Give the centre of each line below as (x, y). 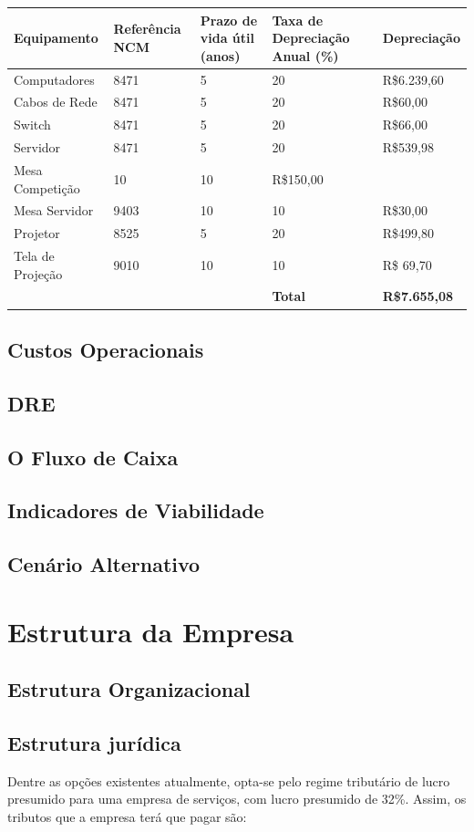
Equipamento (56, 38)
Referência (147, 29)
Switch (32, 125)
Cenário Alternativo (104, 564)
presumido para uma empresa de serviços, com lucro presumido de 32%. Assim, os (237, 799)
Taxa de (298, 20)
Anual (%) (305, 55)
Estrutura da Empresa (151, 631)
